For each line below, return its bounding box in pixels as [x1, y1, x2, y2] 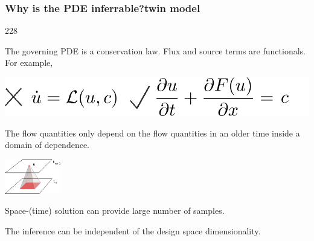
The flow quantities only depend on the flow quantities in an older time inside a [5, 126, 300, 139]
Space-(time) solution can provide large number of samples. [5, 204, 225, 217]
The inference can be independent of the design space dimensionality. [5, 224, 261, 237]
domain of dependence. [5, 138, 90, 151]
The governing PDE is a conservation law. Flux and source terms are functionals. [5, 44, 306, 57]
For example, [5, 56, 53, 69]
